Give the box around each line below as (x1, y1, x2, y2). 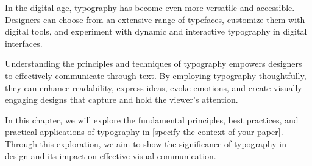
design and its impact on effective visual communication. (5, 149, 216, 162)
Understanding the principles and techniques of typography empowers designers (5, 57, 302, 70)
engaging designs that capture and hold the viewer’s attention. (5, 93, 238, 106)
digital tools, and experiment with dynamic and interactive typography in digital (5, 25, 307, 38)
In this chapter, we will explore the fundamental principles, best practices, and (5, 113, 299, 126)
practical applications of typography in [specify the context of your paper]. (5, 125, 283, 138)
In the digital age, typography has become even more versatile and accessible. (5, 1, 295, 13)
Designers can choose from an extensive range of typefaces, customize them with (5, 13, 305, 26)
